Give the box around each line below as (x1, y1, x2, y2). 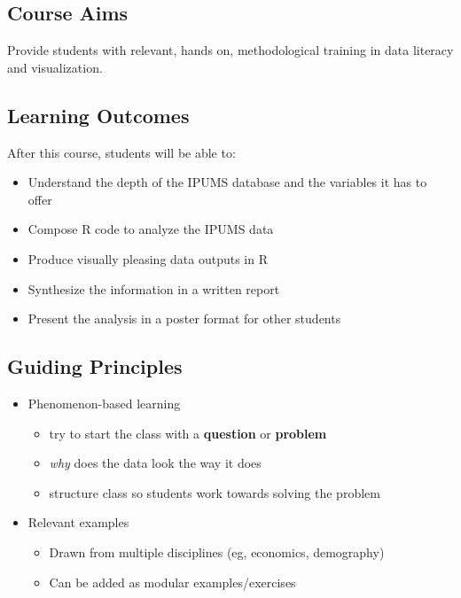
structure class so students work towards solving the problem (49, 483, 380, 501)
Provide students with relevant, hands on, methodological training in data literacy (7, 41, 454, 59)
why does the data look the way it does (49, 454, 262, 472)
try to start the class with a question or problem (49, 423, 327, 442)
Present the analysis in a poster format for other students (27, 309, 341, 328)
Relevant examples (27, 513, 129, 532)
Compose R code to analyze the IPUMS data (27, 220, 274, 238)
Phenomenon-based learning (27, 393, 181, 412)
